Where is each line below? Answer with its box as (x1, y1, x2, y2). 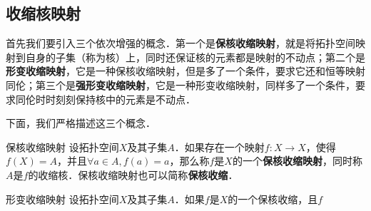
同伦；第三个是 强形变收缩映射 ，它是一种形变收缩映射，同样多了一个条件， (6, 77, 355, 92)
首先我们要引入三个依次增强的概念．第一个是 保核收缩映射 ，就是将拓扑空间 (6, 36, 355, 51)
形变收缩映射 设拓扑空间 (6, 191, 119, 206)
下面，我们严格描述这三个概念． (6, 115, 156, 130)
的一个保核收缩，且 (228, 191, 318, 206)
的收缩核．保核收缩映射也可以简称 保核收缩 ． (28, 167, 238, 182)
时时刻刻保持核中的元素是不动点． (35, 91, 195, 106)
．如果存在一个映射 (174, 139, 265, 154)
